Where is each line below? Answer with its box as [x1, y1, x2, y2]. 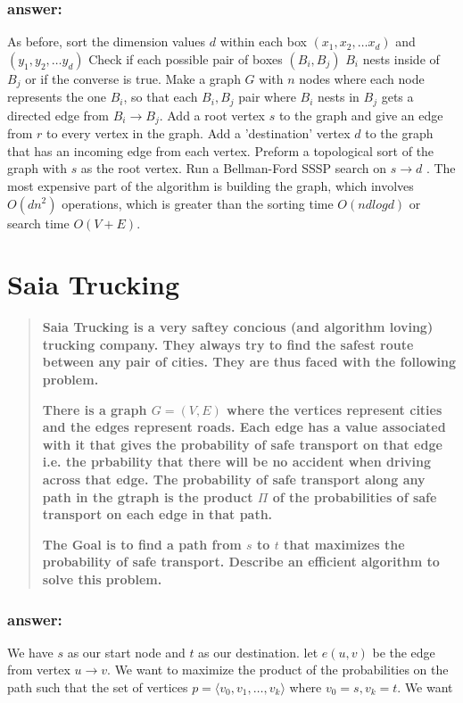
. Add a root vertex [159, 105, 266, 124]
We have [7, 642, 54, 661]
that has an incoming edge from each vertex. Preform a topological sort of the [7, 141, 434, 160]
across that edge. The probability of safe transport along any [42, 470, 426, 489]
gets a [381, 87, 414, 106]
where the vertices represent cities [227, 400, 442, 418]
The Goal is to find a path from [42, 534, 242, 553]
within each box [219, 32, 307, 51]
